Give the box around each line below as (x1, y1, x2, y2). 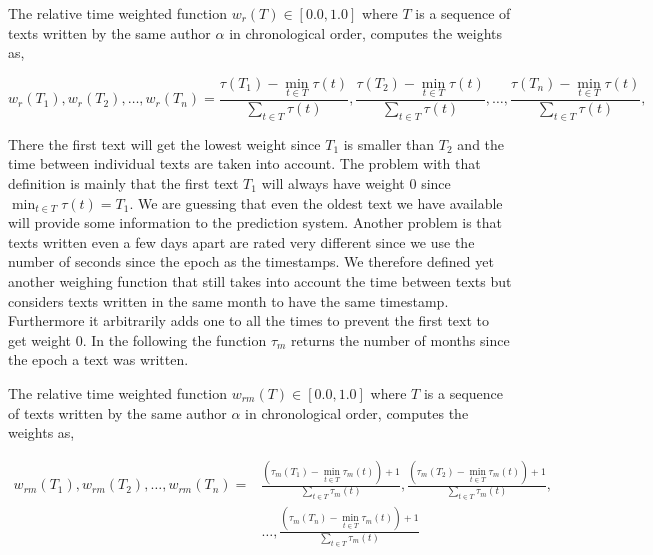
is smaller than (343, 133, 435, 154)
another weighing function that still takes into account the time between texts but (8, 270, 512, 291)
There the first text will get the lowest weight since (8, 133, 321, 154)
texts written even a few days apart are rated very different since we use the (8, 231, 475, 252)
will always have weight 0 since (261, 173, 451, 194)
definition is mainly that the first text (8, 173, 239, 194)
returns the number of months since (291, 329, 510, 350)
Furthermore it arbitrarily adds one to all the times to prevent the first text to (8, 310, 490, 331)
